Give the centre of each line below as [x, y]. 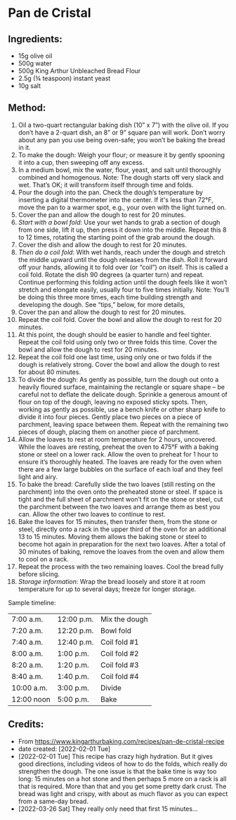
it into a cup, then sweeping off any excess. [81, 162]
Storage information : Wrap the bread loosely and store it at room [112, 581]
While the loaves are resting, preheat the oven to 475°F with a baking [118, 447]
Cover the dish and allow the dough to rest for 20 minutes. [103, 244]
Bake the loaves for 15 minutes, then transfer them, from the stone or [118, 521]
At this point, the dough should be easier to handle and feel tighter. [114, 334]
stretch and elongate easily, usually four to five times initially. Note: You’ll [124, 290]
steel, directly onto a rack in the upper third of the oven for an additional [122, 529]
